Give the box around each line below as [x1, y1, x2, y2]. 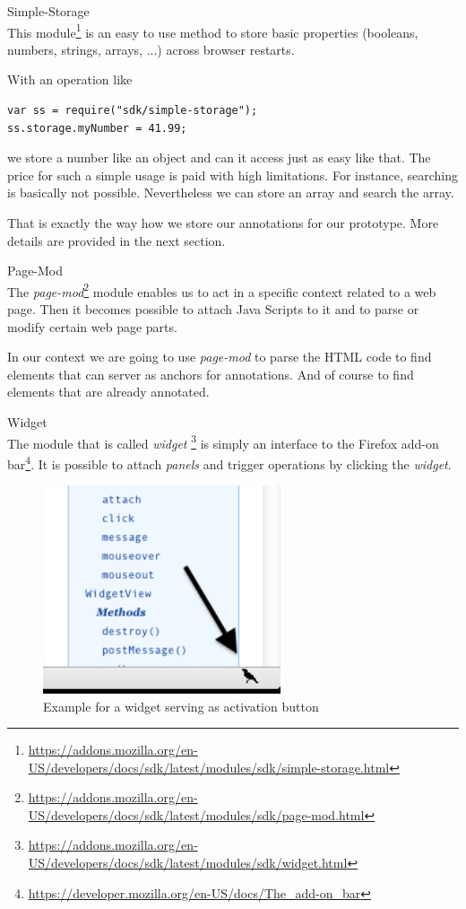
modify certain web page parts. [7, 317, 177, 336]
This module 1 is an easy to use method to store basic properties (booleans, [7, 20, 419, 41]
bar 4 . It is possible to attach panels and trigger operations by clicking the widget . [7, 451, 452, 473]
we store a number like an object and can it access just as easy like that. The [7, 148, 431, 167]
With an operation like [7, 70, 133, 89]
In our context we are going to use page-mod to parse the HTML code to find [7, 347, 432, 366]
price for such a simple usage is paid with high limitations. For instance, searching [7, 165, 458, 184]
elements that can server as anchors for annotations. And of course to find [7, 364, 414, 383]
